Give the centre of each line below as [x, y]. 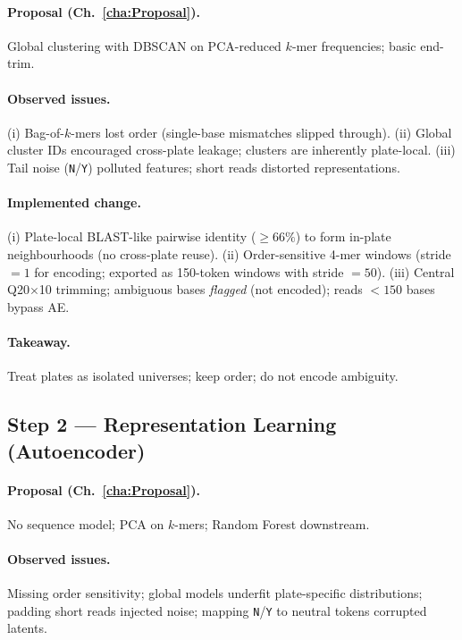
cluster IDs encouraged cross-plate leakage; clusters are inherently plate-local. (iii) [231, 150]
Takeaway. [39, 341]
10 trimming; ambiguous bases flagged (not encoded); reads [201, 289]
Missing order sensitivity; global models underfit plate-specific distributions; [215, 593]
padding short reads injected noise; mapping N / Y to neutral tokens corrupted [217, 610]
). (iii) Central [416, 271]
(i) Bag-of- [36, 132]
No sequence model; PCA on [86, 523]
